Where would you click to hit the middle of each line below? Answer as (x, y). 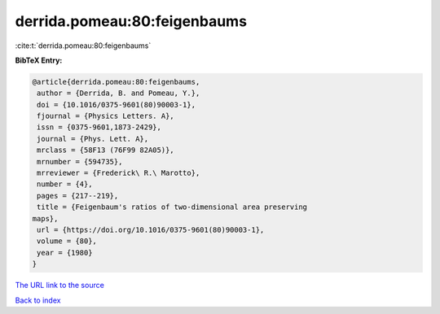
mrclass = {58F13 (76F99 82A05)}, (106, 150)
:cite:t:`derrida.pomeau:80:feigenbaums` (83, 46)
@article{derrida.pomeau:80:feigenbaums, (116, 82)
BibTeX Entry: (39, 60)
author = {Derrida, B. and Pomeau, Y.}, (119, 93)
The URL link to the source (60, 286)
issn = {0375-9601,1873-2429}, (99, 127)
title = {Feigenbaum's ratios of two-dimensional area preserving (172, 207)
